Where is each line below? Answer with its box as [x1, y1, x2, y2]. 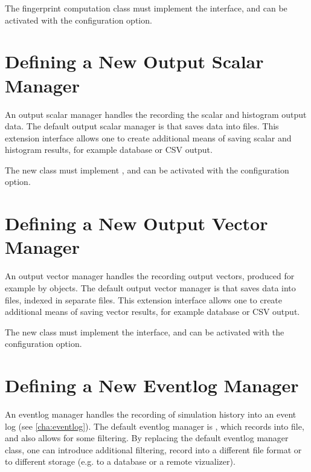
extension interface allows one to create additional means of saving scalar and [5, 131, 292, 144]
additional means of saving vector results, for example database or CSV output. [5, 305, 300, 318]
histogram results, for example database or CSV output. [5, 143, 213, 156]
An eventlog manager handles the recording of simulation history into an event [5, 408, 297, 421]
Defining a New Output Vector [5, 211, 268, 236]
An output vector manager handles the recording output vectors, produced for [5, 270, 295, 282]
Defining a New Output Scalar [5, 49, 264, 74]
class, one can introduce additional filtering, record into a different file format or [5, 443, 302, 456]
